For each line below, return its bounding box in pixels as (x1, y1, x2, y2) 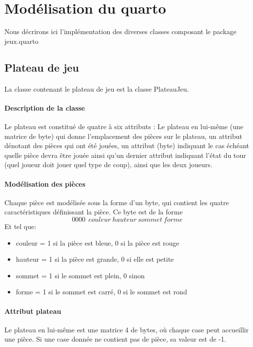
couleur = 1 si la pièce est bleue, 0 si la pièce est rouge (16, 237, 179, 248)
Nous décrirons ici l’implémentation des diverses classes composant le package (4, 26, 236, 37)
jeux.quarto (4, 36, 39, 46)
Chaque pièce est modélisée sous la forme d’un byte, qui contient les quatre (4, 197, 229, 207)
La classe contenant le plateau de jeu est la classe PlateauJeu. (4, 83, 189, 94)
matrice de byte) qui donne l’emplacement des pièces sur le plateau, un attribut (4, 131, 242, 141)
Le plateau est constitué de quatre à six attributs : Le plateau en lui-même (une (4, 121, 243, 132)
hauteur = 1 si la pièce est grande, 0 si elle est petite (16, 254, 174, 264)
